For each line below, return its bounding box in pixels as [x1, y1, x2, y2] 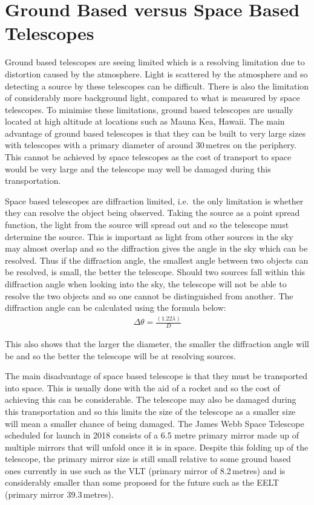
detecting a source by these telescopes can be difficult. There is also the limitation [5, 79, 309, 92]
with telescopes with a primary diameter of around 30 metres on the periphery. [5, 138, 296, 151]
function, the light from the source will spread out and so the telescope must [5, 218, 289, 231]
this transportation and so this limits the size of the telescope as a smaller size [5, 405, 296, 417]
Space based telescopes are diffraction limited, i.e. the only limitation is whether [5, 194, 304, 207]
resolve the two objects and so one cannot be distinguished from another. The [5, 289, 293, 302]
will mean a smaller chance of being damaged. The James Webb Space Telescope [5, 417, 304, 429]
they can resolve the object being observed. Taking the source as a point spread [5, 206, 300, 219]
